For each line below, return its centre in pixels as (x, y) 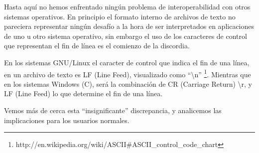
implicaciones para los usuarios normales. (67, 120)
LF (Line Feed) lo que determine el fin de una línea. (83, 93)
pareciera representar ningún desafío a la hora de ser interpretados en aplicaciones (129, 26)
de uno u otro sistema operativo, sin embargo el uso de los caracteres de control (126, 36)
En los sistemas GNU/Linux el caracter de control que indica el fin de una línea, (127, 62)
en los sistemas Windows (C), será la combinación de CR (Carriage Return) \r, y (128, 83)
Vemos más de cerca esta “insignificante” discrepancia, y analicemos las (113, 110)
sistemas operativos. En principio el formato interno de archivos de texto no (120, 16)
